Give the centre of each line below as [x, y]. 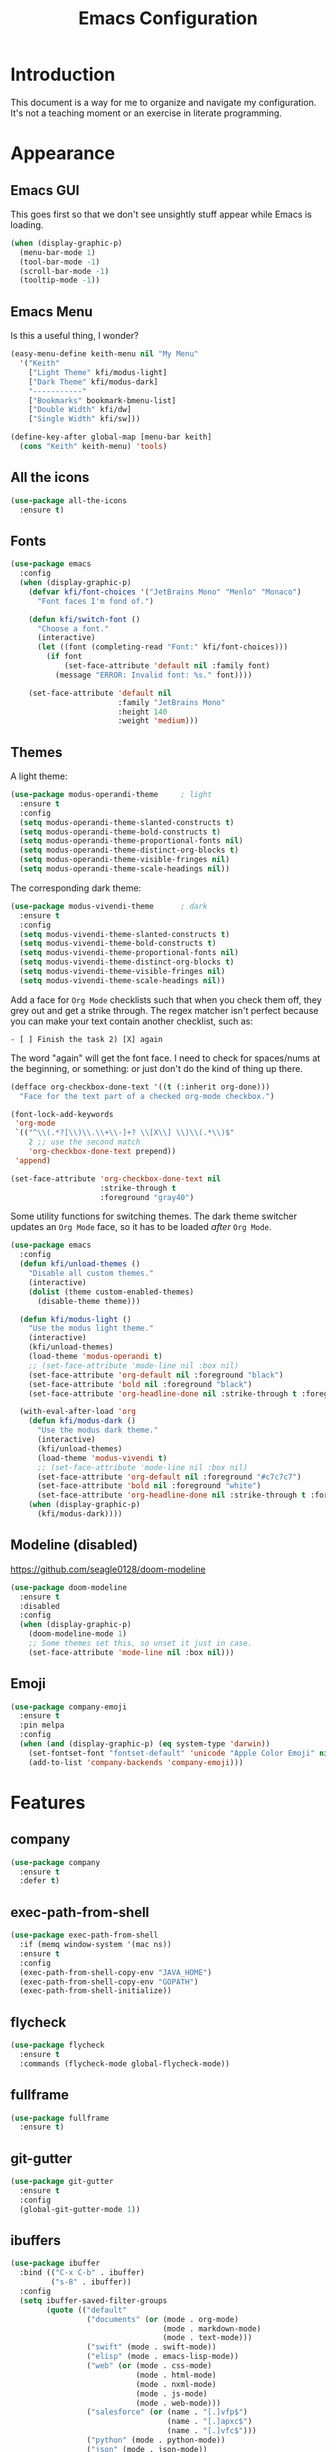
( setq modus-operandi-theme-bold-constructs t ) [120, 832]
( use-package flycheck [57, 2045]
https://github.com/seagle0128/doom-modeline [108, 1569]
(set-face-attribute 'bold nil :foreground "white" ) [149, 1486]
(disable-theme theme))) [88, 1301]
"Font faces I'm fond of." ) [95, 601]
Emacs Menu [51, 311]
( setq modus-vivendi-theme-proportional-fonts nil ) [129, 953]
